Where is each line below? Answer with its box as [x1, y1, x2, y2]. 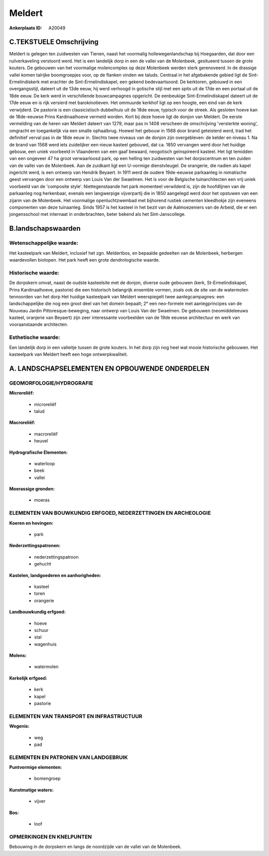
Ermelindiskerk [9, 79, 40, 85]
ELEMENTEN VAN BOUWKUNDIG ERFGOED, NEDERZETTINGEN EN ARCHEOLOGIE [9, 510, 211, 517]
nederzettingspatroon [34, 554, 79, 560]
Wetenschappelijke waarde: [9, 240, 79, 247]
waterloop [34, 460, 55, 466]
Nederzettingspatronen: [9, 543, 61, 549]
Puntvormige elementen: [9, 764, 62, 770]
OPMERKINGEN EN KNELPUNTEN [9, 833, 92, 840]
